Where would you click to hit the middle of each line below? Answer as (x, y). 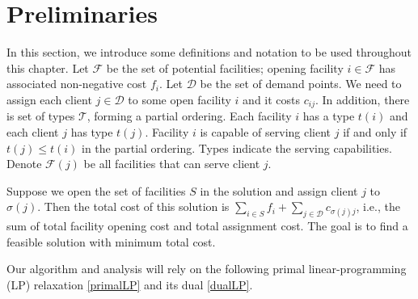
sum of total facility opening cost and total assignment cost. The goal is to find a (207, 226)
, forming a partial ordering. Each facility (189, 116)
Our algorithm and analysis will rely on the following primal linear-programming (207, 269)
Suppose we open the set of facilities (96, 190)
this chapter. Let (48, 67)
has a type (329, 116)
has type (92, 131)
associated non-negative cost (77, 84)
